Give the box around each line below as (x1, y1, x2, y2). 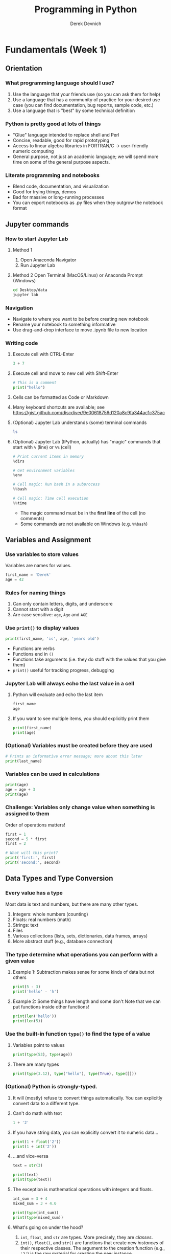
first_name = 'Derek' (5, 572, 52, 577)
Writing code (5, 339, 38, 346)
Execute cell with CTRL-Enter (12, 351, 75, 357)
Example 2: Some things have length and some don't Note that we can (12, 998, 161, 1004)
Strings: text (12, 922, 39, 928)
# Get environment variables (12, 468, 75, 473)
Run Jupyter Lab (20, 262, 55, 268)
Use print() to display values (5, 624, 80, 632)
